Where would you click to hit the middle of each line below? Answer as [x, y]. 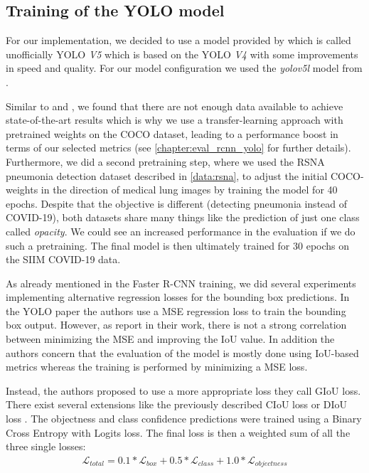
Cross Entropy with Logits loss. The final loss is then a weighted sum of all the [178, 432]
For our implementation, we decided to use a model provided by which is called [178, 40]
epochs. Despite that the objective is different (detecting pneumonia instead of [177, 203]
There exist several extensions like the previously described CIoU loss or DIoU [177, 404]
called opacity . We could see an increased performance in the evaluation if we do [181, 231]
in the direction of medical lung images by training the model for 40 [189, 190]
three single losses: [46, 446]
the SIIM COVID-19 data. [63, 259]
